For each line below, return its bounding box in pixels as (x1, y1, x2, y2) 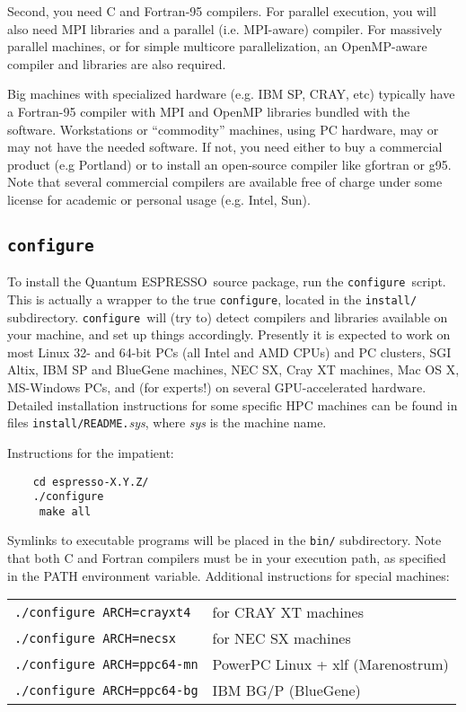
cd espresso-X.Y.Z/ (32, 475, 149, 488)
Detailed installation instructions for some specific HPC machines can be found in (7, 395, 458, 414)
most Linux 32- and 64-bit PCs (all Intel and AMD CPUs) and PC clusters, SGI (7, 342, 452, 361)
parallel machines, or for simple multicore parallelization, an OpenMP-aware (7, 37, 427, 56)
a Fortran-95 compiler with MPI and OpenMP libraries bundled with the (7, 101, 410, 120)
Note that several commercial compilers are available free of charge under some (7, 172, 443, 191)
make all (39, 505, 92, 518)
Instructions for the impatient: (7, 443, 174, 461)
